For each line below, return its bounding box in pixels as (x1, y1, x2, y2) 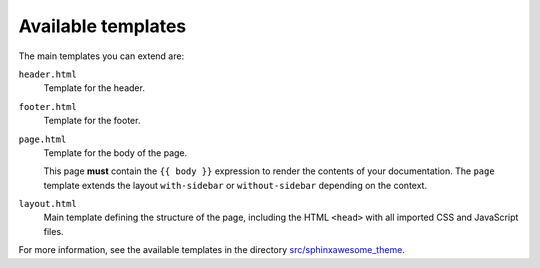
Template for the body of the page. (43, 146, 188, 159)
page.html (18, 133, 67, 145)
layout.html (18, 198, 77, 210)
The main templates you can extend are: (18, 50, 185, 62)
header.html (18, 68, 77, 80)
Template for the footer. (43, 115, 141, 127)
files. (43, 225, 64, 237)
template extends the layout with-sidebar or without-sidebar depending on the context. (43, 179, 428, 191)
